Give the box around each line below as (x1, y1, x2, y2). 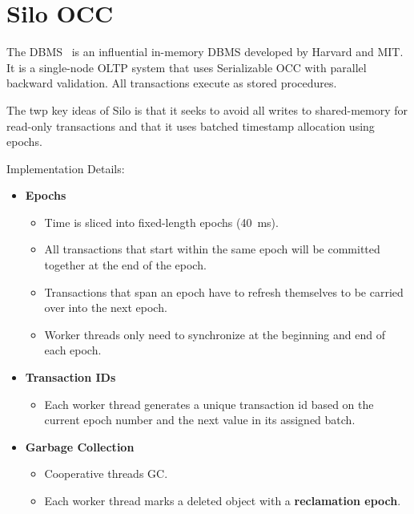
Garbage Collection (25, 438, 135, 455)
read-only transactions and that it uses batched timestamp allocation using (6, 117, 375, 134)
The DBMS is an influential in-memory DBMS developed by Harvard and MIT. (6, 43, 404, 60)
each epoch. (44, 342, 102, 358)
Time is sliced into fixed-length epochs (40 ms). (44, 213, 279, 230)
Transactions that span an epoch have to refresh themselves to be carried (44, 283, 404, 300)
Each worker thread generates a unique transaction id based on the (44, 395, 374, 412)
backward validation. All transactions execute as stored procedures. (6, 75, 337, 91)
